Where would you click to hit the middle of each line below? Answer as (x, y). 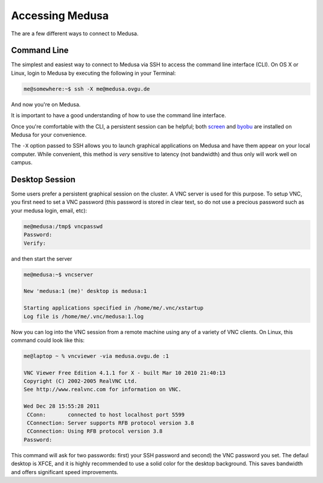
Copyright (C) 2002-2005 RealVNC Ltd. (80, 381)
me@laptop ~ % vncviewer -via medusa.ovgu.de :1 (96, 356)
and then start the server (42, 259)
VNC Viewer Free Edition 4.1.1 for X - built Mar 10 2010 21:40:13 (125, 373)
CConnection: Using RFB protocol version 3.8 (95, 431)
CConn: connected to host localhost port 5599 (106, 415)
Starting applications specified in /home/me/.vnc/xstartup (114, 308)
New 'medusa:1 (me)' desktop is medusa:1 (85, 291)
